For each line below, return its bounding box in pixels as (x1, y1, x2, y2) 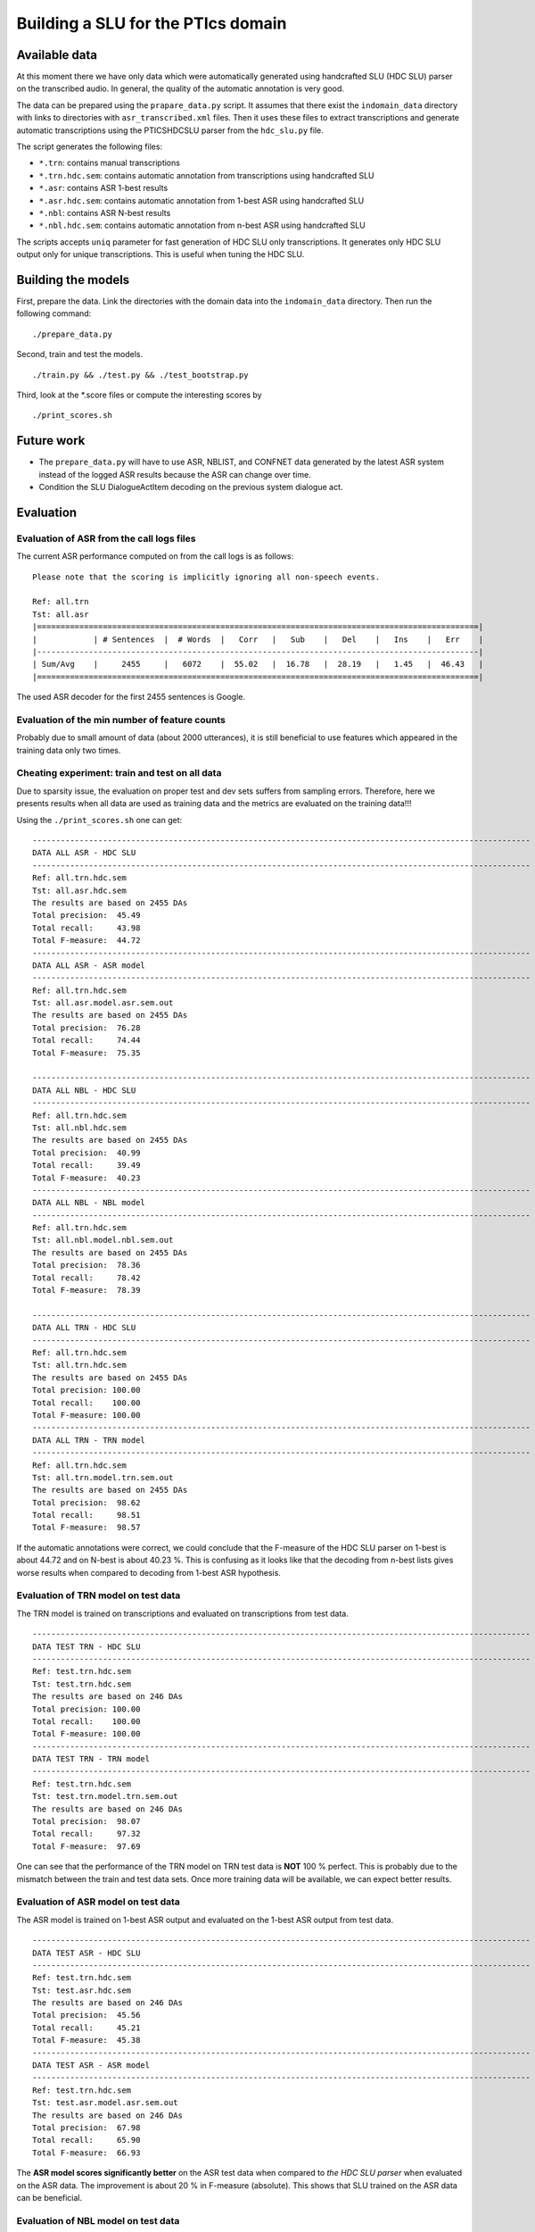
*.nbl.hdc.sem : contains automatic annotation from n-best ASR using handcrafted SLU (38, 220, 366, 231)
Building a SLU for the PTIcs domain (16, 13, 287, 33)
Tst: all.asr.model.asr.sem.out (32, 998, 174, 1008)
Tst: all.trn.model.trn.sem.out (32, 1472, 174, 1482)
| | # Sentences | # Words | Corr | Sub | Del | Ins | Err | (32, 634, 484, 645)
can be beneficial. (16, 2192, 83, 2203)
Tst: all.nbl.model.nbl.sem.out (32, 1235, 174, 1245)
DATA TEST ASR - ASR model (32, 2061, 151, 2070)
